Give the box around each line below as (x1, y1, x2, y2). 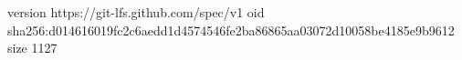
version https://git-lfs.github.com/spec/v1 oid (7, 3, 265, 21)
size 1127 (7, 38, 58, 57)
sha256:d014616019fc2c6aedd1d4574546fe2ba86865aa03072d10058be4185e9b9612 (7, 20, 455, 39)
